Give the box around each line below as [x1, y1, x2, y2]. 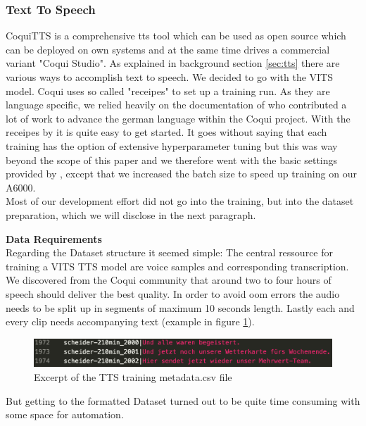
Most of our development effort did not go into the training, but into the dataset [6, 194, 354, 208]
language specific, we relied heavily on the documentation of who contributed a [6, 97, 347, 112]
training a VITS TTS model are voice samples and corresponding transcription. [6, 258, 349, 273]
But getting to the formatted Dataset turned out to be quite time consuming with [6, 393, 360, 408]
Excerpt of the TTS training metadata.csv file [34, 369, 232, 384]
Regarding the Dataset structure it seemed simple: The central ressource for [6, 245, 334, 260]
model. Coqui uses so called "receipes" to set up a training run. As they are [6, 83, 330, 98]
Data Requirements [6, 231, 102, 246]
